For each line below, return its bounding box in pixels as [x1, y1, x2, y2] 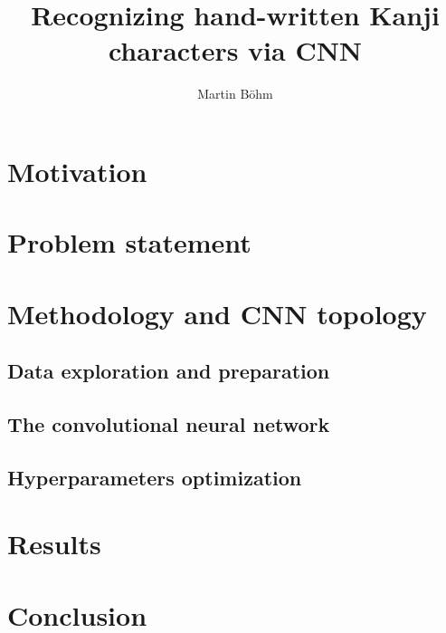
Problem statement [7, 224, 251, 261]
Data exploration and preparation [7, 357, 330, 385]
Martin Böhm [197, 84, 273, 103]
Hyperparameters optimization [7, 463, 302, 491]
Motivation [7, 152, 147, 189]
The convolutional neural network [7, 410, 330, 438]
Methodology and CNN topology [7, 294, 427, 331]
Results [7, 525, 101, 562]
